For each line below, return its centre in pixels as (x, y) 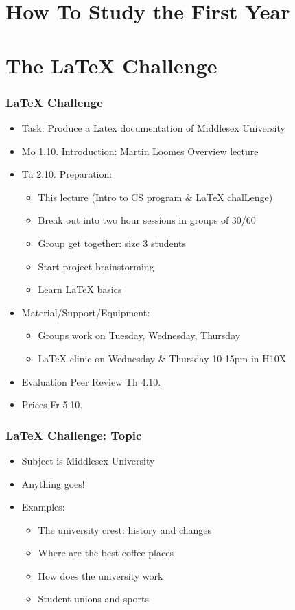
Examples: (43, 507)
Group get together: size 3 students (112, 243)
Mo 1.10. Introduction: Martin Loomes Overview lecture (140, 151)
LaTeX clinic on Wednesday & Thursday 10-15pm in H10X (162, 358)
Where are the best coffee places (106, 553)
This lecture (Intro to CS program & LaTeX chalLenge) (155, 197)
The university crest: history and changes (125, 529)
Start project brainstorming (96, 266)
